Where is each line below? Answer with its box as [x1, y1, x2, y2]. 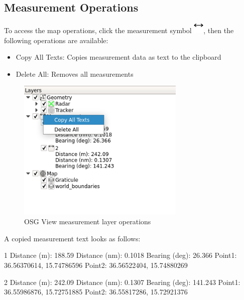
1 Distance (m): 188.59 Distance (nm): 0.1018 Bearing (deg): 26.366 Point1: [4, 250, 237, 260]
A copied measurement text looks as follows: [4, 233, 141, 243]
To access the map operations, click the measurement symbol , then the [4, 25, 234, 36]
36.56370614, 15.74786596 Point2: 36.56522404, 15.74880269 [4, 260, 188, 270]
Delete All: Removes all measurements [16, 68, 134, 79]
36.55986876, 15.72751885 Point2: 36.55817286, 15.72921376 [4, 286, 188, 297]
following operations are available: [4, 35, 108, 45]
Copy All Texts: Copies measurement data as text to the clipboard [16, 52, 221, 62]
